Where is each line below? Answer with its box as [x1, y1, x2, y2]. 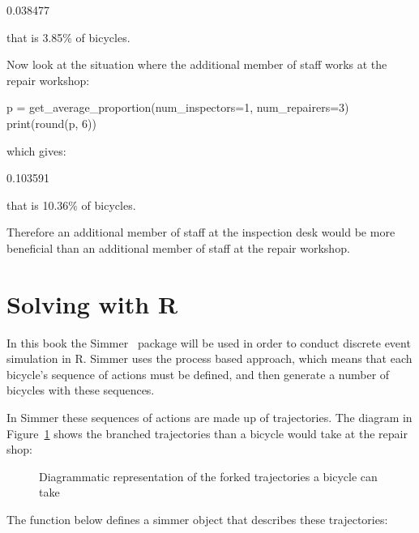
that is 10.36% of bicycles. [6, 196, 136, 213]
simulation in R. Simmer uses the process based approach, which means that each [6, 350, 413, 367]
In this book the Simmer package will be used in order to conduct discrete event [6, 334, 411, 351]
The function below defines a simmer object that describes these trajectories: [6, 511, 388, 527]
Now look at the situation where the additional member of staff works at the [6, 56, 387, 73]
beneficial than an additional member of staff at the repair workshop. [6, 239, 350, 256]
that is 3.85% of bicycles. [6, 28, 130, 45]
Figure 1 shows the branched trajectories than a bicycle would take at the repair [6, 424, 408, 441]
